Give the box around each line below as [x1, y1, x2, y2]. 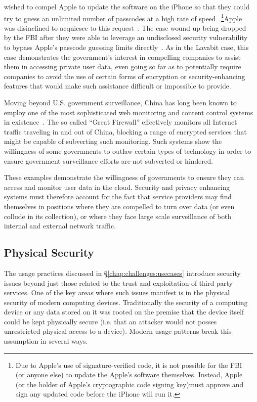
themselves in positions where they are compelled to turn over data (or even [4, 201, 235, 211]
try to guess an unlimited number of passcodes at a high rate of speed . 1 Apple [4, 11, 242, 23]
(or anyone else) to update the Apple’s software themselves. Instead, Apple [15, 369, 243, 380]
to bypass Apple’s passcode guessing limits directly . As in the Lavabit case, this [4, 42, 249, 52]
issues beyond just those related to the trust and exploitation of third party [4, 277, 233, 288]
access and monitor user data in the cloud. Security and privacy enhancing [4, 181, 230, 192]
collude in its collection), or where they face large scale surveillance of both [4, 211, 232, 221]
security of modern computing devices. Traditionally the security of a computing [4, 297, 248, 307]
